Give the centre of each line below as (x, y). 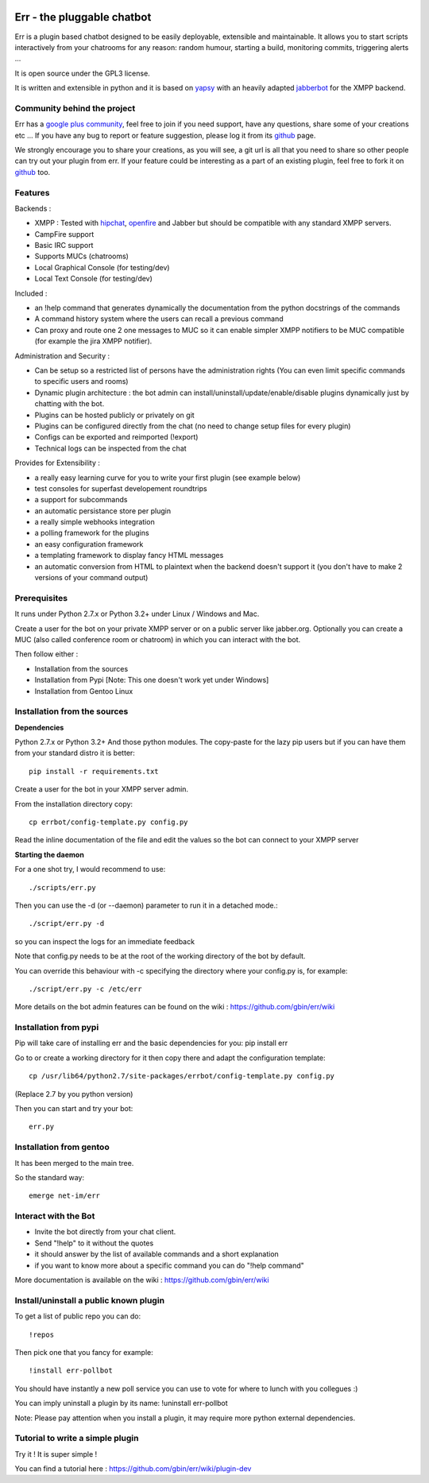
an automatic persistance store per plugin (102, 511)
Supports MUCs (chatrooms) (81, 256)
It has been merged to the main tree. (74, 1163)
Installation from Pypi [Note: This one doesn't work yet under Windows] (152, 680)
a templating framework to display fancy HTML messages (129, 556)
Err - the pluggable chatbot (83, 17)
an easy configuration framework (89, 544)
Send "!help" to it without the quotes (94, 1243)
